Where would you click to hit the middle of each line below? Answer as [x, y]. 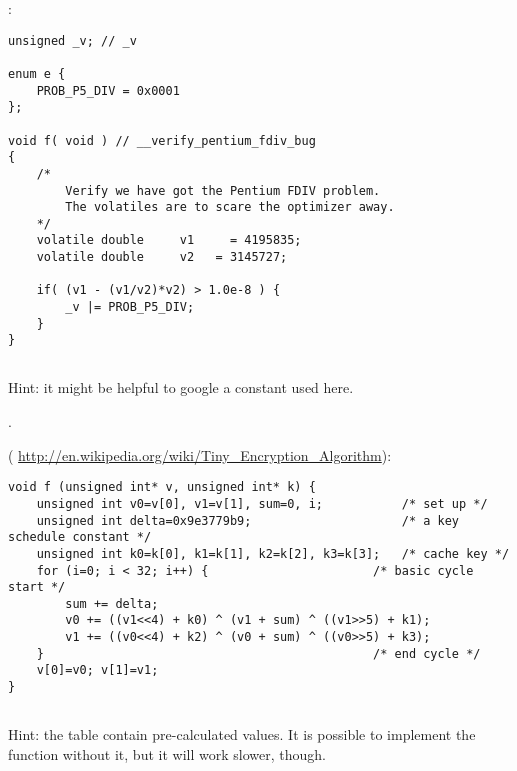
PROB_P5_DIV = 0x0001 [108, 90]
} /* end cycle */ [258, 653]
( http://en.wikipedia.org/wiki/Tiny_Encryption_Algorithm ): [200, 454]
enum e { [37, 73]
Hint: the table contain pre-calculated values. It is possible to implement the [242, 734]
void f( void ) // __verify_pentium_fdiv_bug [162, 140]
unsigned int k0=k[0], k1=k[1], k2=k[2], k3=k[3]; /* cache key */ [273, 553]
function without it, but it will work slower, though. [167, 753]
